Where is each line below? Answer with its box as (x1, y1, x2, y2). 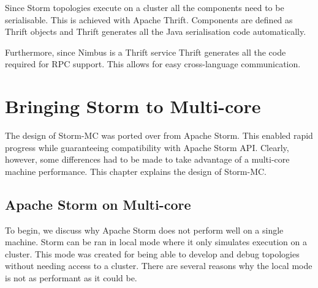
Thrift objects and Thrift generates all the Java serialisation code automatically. (5, 25, 306, 38)
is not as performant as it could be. (5, 271, 137, 284)
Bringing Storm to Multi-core (5, 94, 261, 119)
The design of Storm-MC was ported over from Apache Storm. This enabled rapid (5, 129, 313, 142)
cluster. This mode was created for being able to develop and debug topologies (5, 247, 300, 260)
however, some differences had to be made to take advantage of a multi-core (5, 153, 290, 166)
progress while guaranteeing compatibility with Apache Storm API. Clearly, (5, 141, 289, 153)
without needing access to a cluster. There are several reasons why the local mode (5, 259, 312, 272)
